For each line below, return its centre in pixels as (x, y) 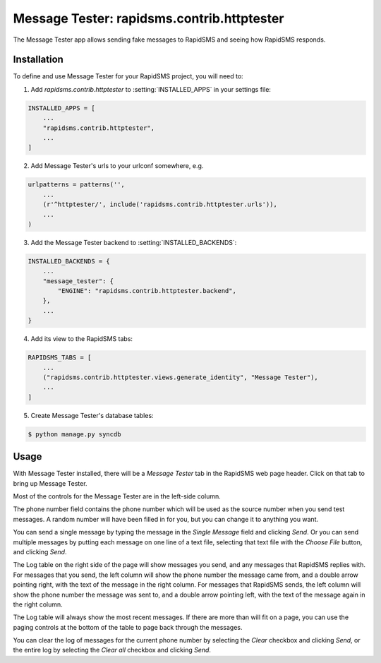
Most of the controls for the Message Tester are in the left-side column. (117, 496)
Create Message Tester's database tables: (92, 415)
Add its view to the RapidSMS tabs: (82, 339)
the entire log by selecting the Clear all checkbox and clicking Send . (112, 650)
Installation (38, 60)
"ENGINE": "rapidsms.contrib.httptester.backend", (147, 291)
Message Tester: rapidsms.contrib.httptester (149, 18)
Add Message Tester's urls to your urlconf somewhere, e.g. (117, 166)
